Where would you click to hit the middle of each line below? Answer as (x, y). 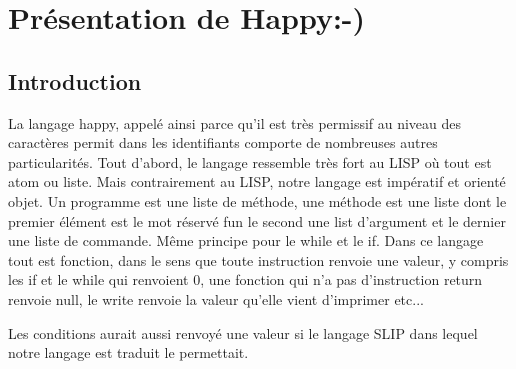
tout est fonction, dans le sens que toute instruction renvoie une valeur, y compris (258, 259)
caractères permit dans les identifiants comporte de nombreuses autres (223, 142)
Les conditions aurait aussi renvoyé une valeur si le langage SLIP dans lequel (243, 332)
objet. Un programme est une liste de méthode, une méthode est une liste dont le (257, 200)
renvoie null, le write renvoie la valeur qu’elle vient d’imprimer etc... (216, 298)
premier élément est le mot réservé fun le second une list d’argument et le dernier (257, 220)
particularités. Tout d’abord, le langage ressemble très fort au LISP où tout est (250, 161)
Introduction (75, 80)
